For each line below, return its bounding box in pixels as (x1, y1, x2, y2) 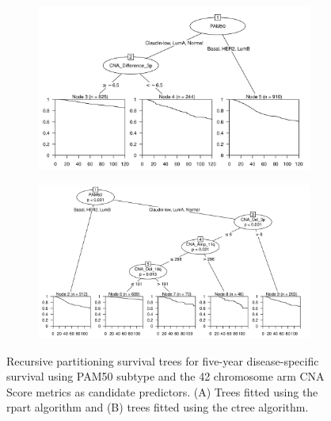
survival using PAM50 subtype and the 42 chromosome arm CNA (6, 368, 325, 385)
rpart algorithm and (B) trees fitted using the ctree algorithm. (6, 399, 309, 415)
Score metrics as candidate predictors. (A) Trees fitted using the (6, 383, 318, 400)
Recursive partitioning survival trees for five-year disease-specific (6, 352, 319, 369)
